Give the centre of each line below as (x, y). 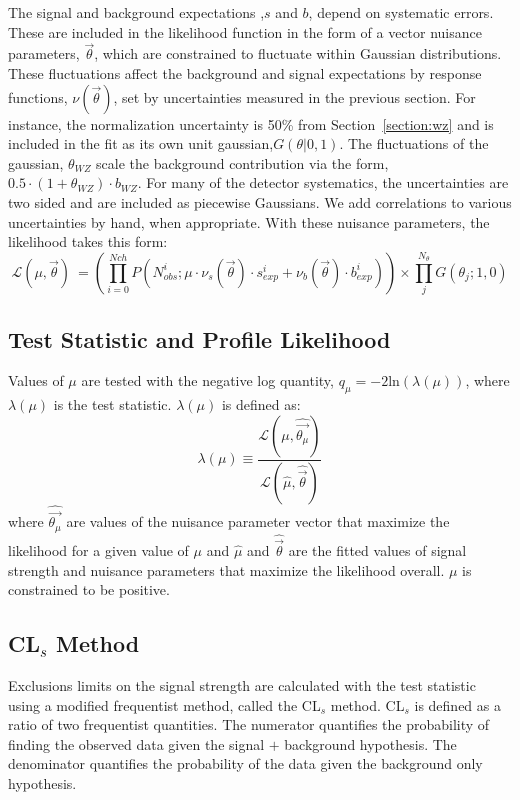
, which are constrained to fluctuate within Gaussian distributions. (298, 53)
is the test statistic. (112, 404)
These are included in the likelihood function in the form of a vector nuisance (245, 31)
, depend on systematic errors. (401, 12)
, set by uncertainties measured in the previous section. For (294, 96)
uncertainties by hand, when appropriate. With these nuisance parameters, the (249, 221)
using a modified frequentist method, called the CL (164, 704)
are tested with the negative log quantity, (207, 380)
